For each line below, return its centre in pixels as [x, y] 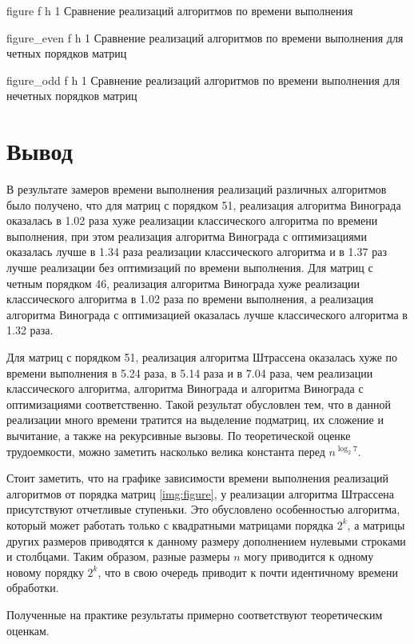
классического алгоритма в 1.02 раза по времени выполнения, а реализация [190, 299]
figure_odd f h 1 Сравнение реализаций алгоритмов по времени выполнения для [203, 80]
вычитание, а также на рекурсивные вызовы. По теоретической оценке [179, 435]
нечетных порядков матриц [72, 96]
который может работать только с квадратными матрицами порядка [170, 524]
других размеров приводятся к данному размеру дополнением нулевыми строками [206, 540]
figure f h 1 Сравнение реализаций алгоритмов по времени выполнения [180, 10]
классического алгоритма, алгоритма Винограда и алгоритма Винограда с [185, 388]
